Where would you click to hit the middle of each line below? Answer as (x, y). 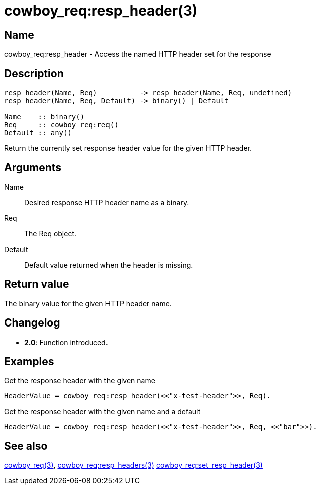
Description (34, 73)
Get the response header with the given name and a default (102, 412)
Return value (37, 284)
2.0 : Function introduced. (66, 342)
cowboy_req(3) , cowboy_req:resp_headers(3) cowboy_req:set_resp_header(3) (133, 465)
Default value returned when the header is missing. (109, 265)
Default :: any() (38, 133)
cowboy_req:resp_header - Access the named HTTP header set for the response (138, 54)
